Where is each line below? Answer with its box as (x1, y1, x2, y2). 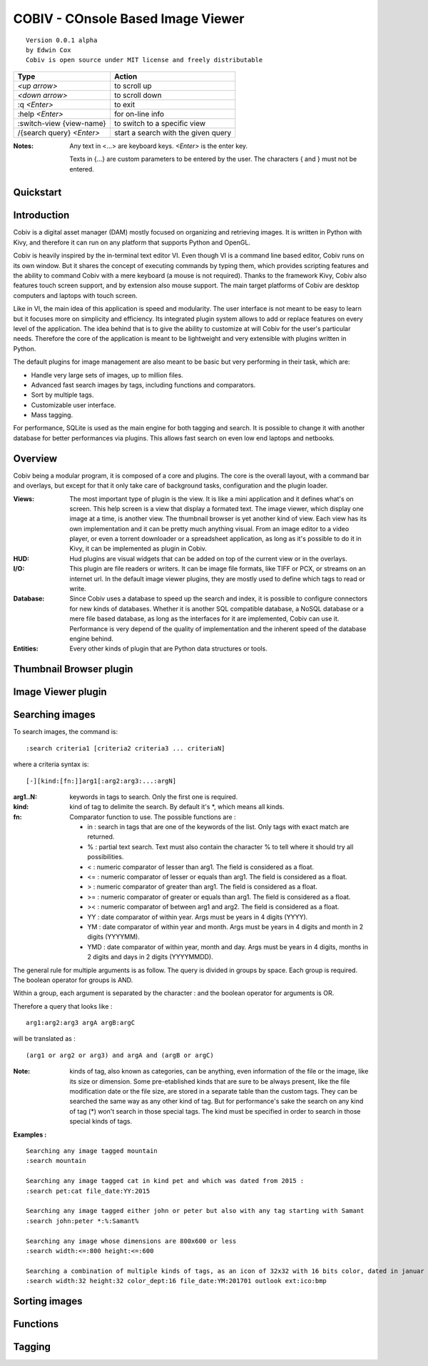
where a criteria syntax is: (13, 760, 89, 768)
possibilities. (87, 853, 124, 861)
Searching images (13, 708, 96, 721)
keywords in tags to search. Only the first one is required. (69, 792, 238, 801)
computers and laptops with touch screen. (13, 291, 138, 300)
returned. (87, 833, 115, 841)
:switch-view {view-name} (17, 118, 106, 128)
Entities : (13, 644, 39, 653)
